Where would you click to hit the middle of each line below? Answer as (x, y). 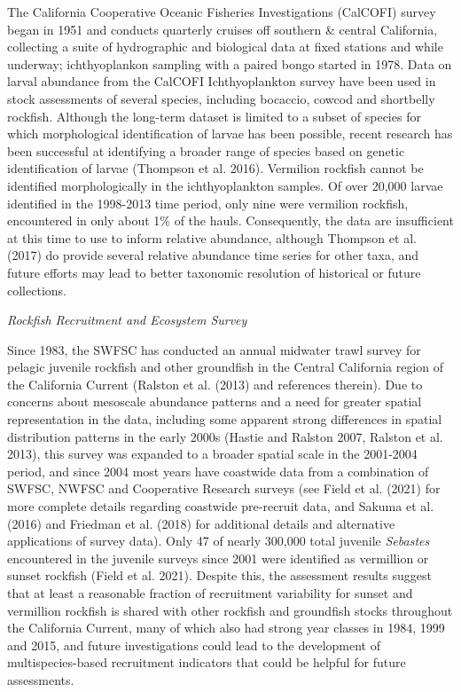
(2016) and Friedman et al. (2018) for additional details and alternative (201, 523)
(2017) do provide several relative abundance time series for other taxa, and (213, 255)
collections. (37, 290)
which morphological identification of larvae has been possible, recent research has (230, 134)
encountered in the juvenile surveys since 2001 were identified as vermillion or (218, 558)
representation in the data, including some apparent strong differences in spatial (225, 419)
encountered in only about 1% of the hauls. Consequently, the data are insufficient (230, 220)
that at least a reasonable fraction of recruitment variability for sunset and (210, 593)
